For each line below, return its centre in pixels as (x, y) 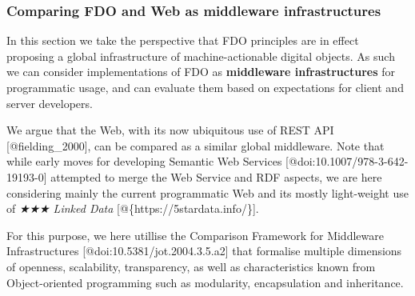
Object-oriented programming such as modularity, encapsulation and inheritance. (205, 282)
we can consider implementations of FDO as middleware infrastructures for (201, 72)
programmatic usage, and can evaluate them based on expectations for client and (205, 87)
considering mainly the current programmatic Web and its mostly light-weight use (207, 192)
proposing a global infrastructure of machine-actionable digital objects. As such (201, 56)
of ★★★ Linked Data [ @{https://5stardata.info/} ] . (133, 208)
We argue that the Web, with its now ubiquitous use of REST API (170, 130)
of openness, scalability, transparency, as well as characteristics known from (191, 266)
